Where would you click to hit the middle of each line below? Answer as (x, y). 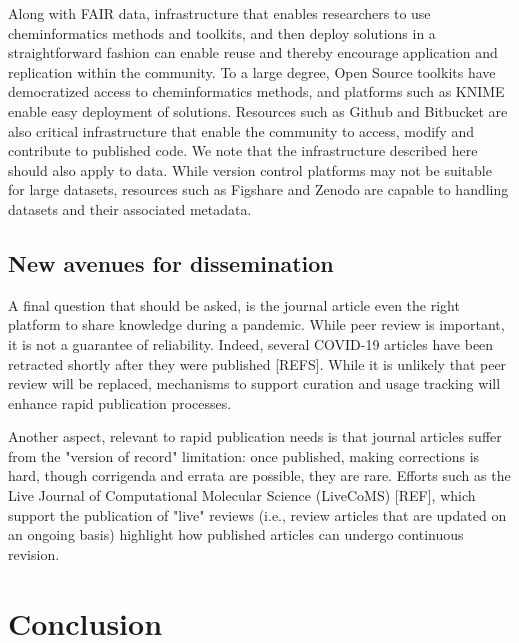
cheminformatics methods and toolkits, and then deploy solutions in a (222, 32)
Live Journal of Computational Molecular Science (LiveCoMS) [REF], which (242, 495)
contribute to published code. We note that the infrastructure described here (243, 150)
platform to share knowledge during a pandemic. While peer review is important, (256, 324)
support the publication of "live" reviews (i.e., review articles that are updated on (257, 514)
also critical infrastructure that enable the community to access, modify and (241, 130)
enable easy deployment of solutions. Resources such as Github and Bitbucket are (258, 110)
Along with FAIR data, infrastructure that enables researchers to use (219, 13)
